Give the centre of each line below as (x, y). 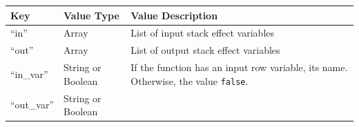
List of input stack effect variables (203, 33)
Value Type (91, 15)
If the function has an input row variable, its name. (239, 67)
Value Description (174, 15)
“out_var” (32, 105)
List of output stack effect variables (205, 50)
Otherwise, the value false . (190, 80)
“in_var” (29, 74)
